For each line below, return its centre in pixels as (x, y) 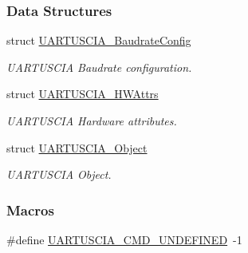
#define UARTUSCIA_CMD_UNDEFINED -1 (124, 239)
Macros (30, 210)
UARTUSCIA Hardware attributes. (92, 121)
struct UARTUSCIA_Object (77, 147)
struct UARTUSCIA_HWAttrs (83, 94)
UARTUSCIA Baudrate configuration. (99, 67)
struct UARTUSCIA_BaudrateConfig (99, 40)
